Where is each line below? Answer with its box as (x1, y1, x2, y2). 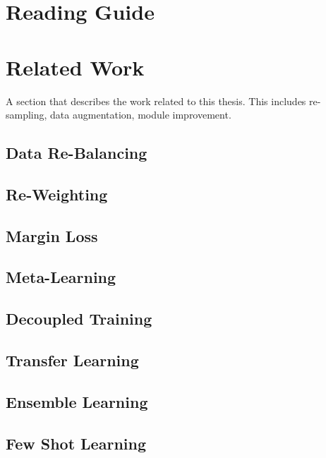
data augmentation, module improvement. (50, 107, 231, 122)
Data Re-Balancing (6, 142, 147, 164)
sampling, (6, 107, 47, 122)
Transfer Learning (6, 349, 139, 370)
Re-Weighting (6, 183, 108, 205)
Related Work (6, 52, 145, 81)
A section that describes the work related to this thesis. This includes (6, 93, 306, 108)
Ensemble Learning (6, 390, 148, 412)
